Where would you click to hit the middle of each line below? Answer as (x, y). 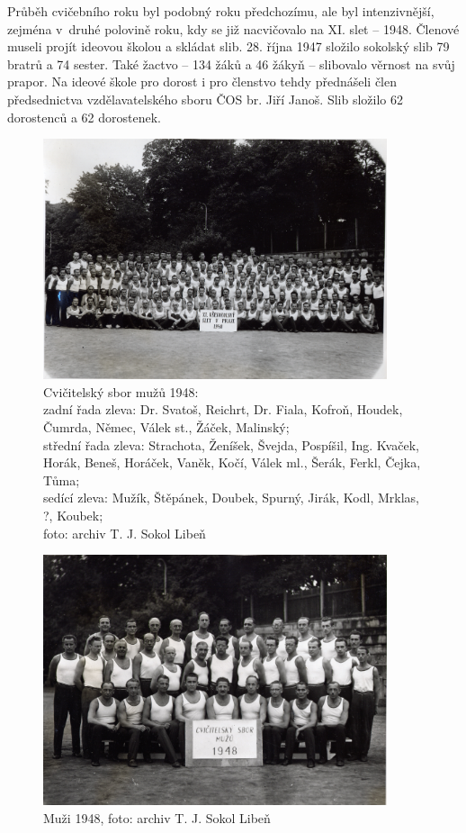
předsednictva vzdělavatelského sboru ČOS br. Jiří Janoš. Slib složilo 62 (206, 99)
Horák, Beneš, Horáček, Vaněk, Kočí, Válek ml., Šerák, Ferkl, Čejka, (232, 462)
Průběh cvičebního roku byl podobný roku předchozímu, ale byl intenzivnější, (221, 11)
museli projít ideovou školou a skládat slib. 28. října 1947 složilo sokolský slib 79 (229, 46)
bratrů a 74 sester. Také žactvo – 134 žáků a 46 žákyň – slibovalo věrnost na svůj (231, 63)
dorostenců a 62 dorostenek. (84, 117)
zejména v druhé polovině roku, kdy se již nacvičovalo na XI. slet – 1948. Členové (233, 28)
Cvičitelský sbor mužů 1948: (121, 391)
